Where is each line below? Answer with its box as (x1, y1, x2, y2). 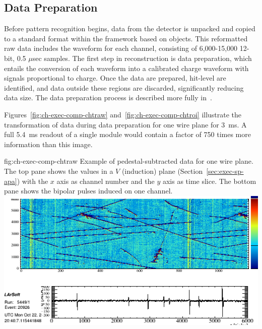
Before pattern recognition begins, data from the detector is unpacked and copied (4, 23, 255, 34)
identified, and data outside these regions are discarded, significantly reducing (4, 82, 244, 93)
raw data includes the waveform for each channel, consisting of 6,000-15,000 (4, 43, 238, 53)
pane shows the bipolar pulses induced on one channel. (4, 185, 173, 196)
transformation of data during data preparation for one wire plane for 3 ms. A (4, 119, 247, 129)
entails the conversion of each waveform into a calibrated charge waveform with (4, 62, 249, 73)
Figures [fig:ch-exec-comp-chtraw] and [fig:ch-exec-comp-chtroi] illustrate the (4, 109, 242, 119)
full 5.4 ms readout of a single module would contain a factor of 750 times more (4, 129, 251, 140)
